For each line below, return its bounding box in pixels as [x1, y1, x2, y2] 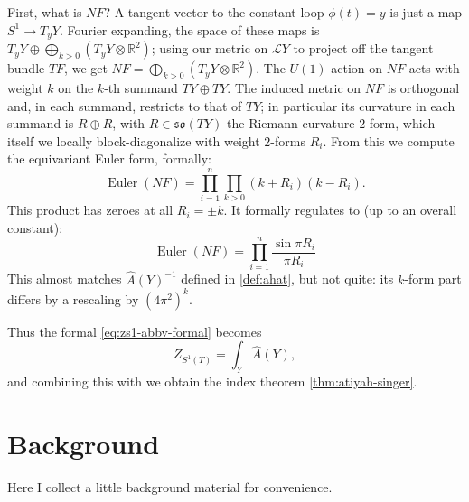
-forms [270, 131, 305, 150]
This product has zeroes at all [7, 200, 174, 219]
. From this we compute [323, 131, 455, 150]
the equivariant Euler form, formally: [7, 149, 211, 168]
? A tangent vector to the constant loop [104, 3, 324, 21]
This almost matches [7, 269, 122, 288]
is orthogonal [387, 79, 460, 98]
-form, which [365, 114, 436, 133]
